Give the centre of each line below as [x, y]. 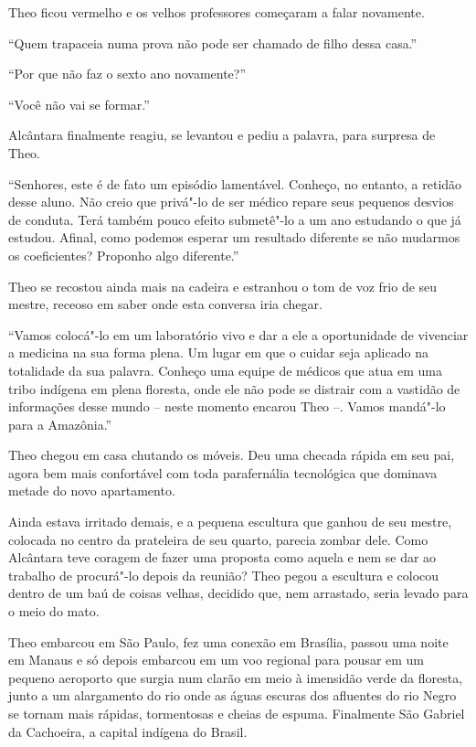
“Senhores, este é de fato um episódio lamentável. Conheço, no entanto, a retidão [235, 183]
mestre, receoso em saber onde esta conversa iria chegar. [165, 304]
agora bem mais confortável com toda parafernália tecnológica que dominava [223, 472]
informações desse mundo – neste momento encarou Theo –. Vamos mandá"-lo [227, 406]
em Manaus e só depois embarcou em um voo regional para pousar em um [217, 660]
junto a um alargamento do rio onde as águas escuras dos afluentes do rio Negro [233, 695]
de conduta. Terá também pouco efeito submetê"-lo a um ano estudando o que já [235, 219]
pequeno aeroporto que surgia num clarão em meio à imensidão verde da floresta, [236, 677]
